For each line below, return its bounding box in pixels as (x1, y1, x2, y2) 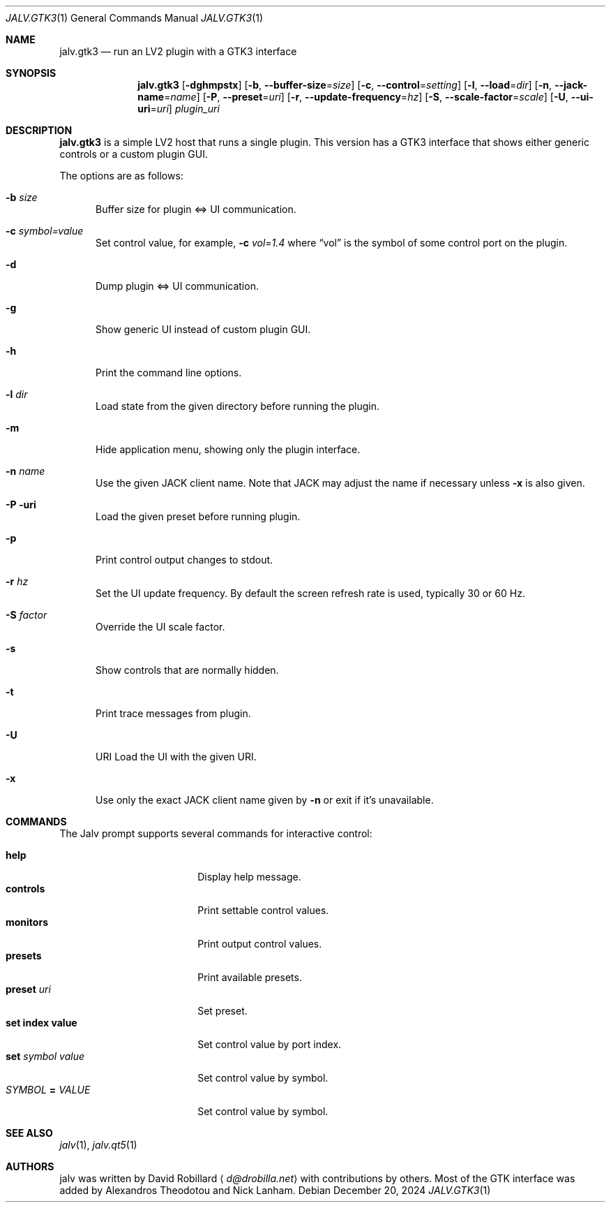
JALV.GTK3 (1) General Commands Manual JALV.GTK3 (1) (6, 12, 264, 24)
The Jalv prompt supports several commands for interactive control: (59, 827, 372, 839)
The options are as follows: (59, 170, 183, 182)
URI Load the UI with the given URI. (96, 751, 257, 763)
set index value (6, 1017, 77, 1029)
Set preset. (197, 1005, 248, 1017)
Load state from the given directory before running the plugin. (96, 400, 380, 412)
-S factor (6, 609, 47, 621)
